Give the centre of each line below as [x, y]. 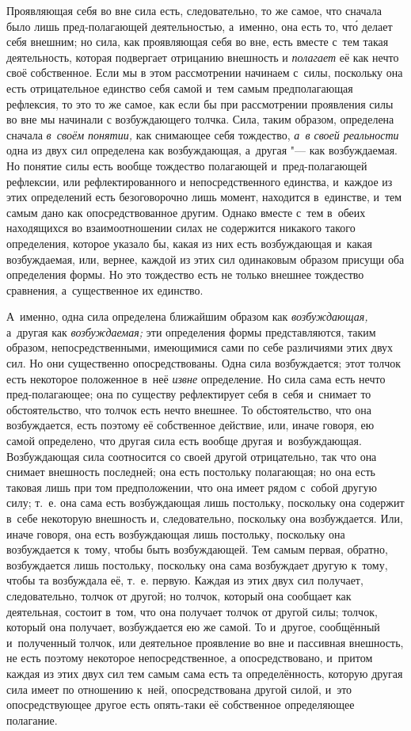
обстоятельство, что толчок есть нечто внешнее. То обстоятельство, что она [189, 409]
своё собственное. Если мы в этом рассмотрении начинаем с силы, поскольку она [205, 72]
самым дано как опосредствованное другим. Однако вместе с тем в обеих [186, 212]
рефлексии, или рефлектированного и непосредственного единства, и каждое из [200, 181]
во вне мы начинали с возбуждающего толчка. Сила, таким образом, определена [200, 119]
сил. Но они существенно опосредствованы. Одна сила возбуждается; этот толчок [204, 363]
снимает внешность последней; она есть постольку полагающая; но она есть [191, 472]
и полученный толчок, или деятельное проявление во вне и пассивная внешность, [205, 642]
